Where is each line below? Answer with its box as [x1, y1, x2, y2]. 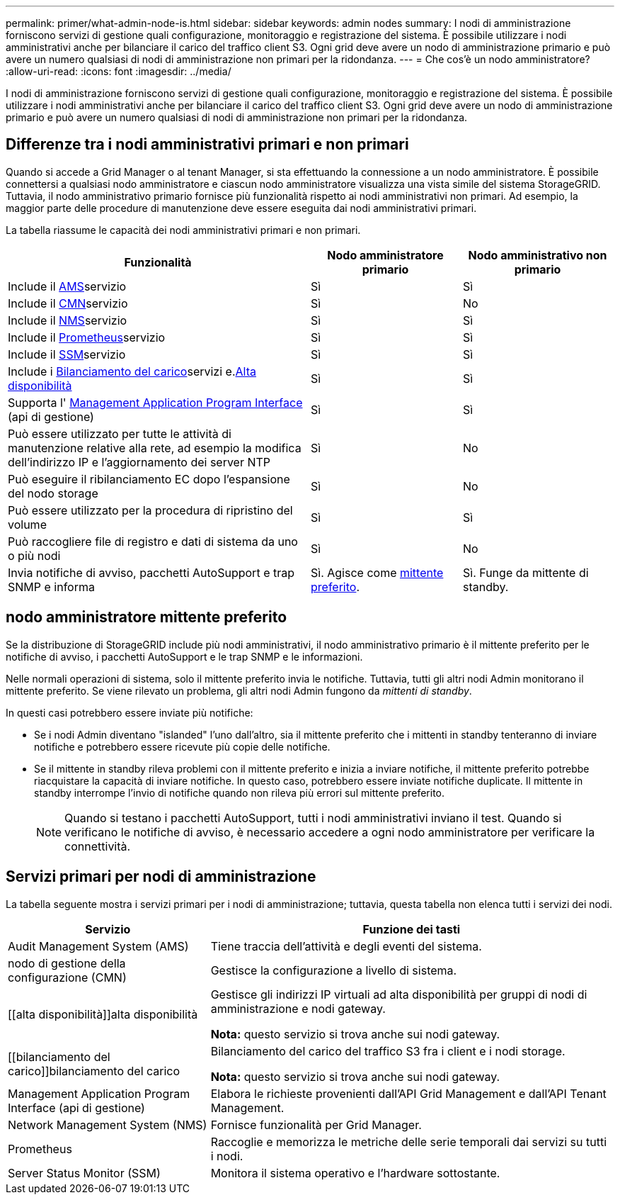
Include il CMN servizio [8, 296, 128, 310]
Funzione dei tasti [362, 921, 461, 936]
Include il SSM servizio [8, 347, 126, 361]
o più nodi [8, 548, 61, 563]
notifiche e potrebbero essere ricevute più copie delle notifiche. [34, 740, 331, 753]
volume [8, 517, 47, 532]
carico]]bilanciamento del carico [8, 1063, 180, 1078]
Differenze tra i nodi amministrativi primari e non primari [6, 135, 409, 154]
